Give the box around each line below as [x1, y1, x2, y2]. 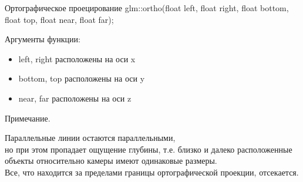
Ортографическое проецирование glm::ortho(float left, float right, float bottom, [5, 2, 289, 14]
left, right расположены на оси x [18, 52, 136, 65]
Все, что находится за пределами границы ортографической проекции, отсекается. [5, 166, 299, 178]
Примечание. [5, 112, 51, 124]
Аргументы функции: [5, 33, 80, 45]
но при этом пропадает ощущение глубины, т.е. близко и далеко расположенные [5, 143, 292, 155]
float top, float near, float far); [5, 13, 114, 25]
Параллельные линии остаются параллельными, [5, 132, 176, 144]
